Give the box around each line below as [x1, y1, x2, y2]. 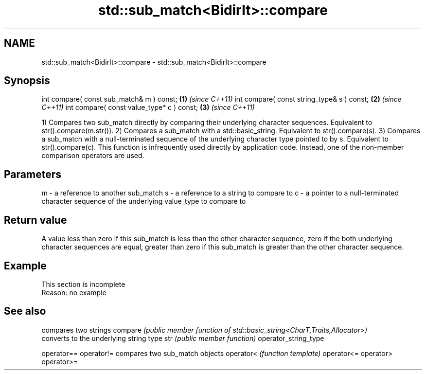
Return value [4, 214, 67, 226]
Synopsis [4, 74, 50, 87]
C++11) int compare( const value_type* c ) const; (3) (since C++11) [41, 103, 255, 112]
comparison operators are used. [41, 151, 144, 160]
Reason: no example [41, 288, 106, 297]
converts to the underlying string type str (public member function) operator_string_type [41, 334, 324, 342]
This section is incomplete [41, 280, 125, 288]
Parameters [4, 168, 61, 180]
